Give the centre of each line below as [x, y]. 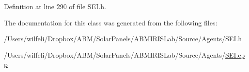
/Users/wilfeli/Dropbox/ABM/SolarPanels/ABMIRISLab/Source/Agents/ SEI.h [123, 39]
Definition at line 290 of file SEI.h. [55, 6]
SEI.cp [235, 54]
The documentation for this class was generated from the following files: [111, 22]
